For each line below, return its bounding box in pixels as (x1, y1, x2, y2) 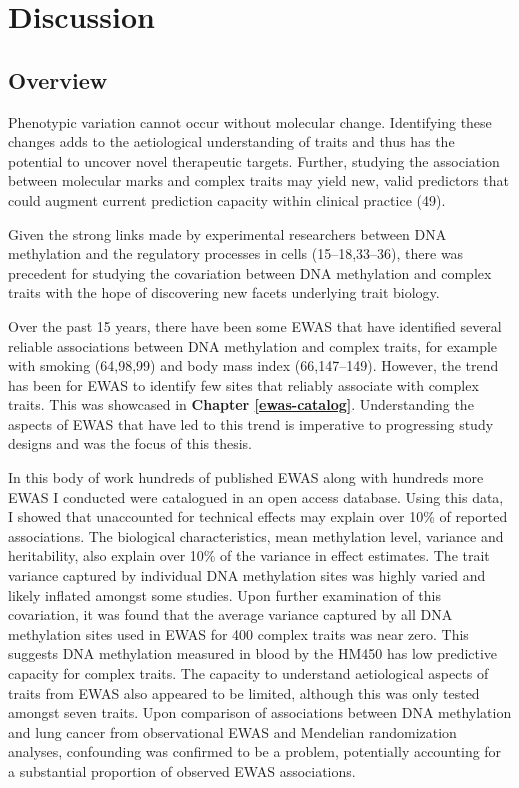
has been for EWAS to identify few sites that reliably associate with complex (8, 374, 479, 395)
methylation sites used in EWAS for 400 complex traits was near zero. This (8, 623, 469, 644)
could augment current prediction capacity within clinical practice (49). (8, 189, 446, 210)
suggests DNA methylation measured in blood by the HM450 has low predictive (8, 643, 498, 664)
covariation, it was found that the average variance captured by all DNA (8, 604, 453, 625)
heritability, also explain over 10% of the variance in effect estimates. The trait (8, 545, 490, 566)
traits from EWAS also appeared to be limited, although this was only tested (8, 682, 480, 703)
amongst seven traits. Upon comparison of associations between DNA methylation (8, 702, 512, 723)
